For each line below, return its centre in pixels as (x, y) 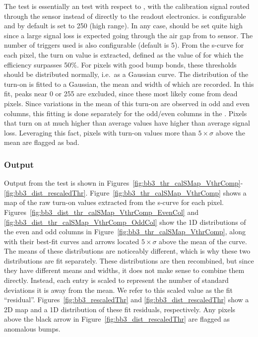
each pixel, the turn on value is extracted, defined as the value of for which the (124, 54)
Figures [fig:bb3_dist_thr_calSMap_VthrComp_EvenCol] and (101, 212)
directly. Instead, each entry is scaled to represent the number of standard (116, 280)
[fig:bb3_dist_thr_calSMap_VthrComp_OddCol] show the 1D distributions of (125, 222)
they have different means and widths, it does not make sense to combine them (124, 270)
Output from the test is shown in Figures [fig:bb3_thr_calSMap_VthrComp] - (124, 183)
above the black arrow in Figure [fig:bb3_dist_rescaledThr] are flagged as (117, 319)
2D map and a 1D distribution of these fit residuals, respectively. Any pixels (120, 309)
